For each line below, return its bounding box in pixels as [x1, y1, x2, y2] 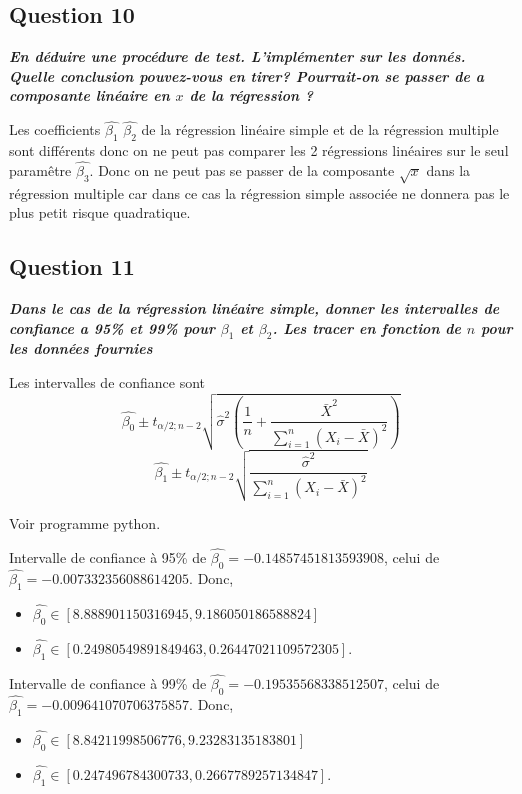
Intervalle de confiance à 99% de [9, 672, 207, 693]
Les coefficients [9, 119, 101, 140]
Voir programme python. [9, 512, 161, 533]
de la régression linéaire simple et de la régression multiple [141, 119, 499, 140]
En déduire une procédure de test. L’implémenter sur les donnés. [9, 46, 466, 67]
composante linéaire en [9, 85, 170, 106]
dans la [426, 159, 471, 180]
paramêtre [9, 159, 72, 180]
